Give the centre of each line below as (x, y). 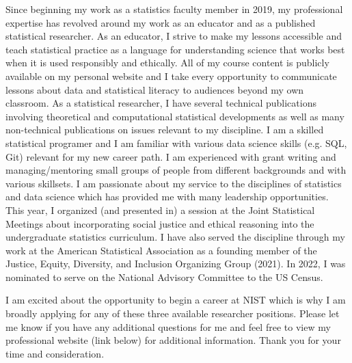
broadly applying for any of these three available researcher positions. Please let (173, 313)
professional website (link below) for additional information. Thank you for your (173, 340)
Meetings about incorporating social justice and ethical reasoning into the (160, 223)
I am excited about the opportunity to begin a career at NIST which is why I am (176, 300)
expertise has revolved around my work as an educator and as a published (161, 22)
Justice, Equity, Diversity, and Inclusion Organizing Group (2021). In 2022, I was (176, 264)
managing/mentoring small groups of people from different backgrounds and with (176, 170)
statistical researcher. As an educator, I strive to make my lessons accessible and (174, 36)
